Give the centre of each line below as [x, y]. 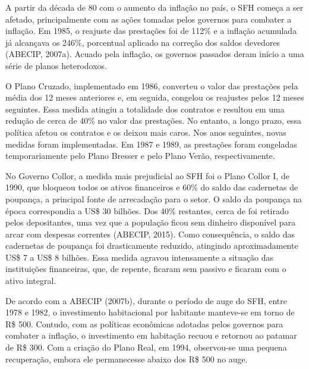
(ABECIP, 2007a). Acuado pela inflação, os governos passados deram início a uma [155, 54]
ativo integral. [31, 281]
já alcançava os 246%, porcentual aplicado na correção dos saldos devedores [143, 42]
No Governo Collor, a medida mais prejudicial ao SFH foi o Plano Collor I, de [147, 175]
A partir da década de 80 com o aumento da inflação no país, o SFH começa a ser [154, 7]
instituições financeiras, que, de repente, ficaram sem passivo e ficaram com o [146, 269]
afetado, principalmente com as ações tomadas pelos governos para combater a [149, 19]
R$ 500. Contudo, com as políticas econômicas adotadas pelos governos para [144, 323]
